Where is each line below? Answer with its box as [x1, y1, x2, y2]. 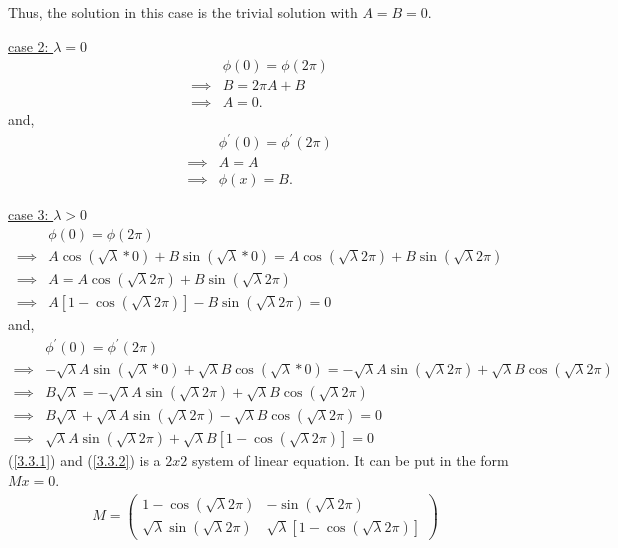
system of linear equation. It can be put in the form [191, 450, 509, 471]
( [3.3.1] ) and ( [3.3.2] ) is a [8, 450, 161, 471]
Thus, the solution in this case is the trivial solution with [8, 2, 358, 22]
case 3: [8, 204, 49, 225]
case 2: [8, 35, 49, 56]
